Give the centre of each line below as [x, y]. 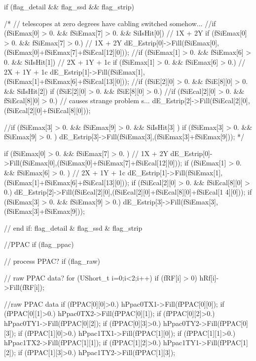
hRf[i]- [209, 277]
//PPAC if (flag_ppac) [39, 244]
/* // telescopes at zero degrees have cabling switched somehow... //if [110, 23]
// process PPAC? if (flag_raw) [52, 261]
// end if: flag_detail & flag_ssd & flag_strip [73, 227]
